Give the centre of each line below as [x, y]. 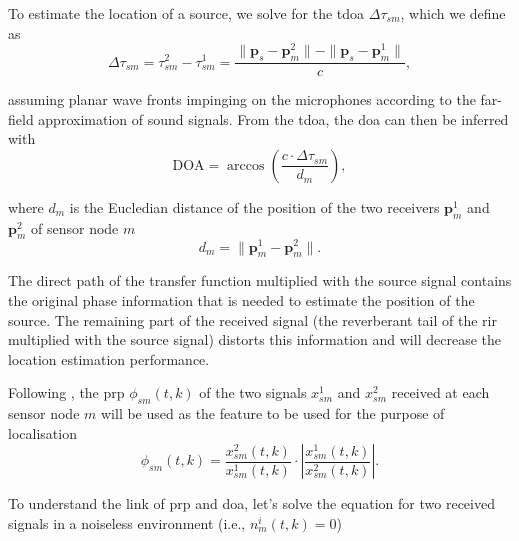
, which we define [453, 13]
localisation [42, 432]
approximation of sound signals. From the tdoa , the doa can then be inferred [273, 118]
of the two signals [253, 392]
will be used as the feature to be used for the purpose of [272, 413]
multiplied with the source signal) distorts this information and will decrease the [254, 339]
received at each [440, 392]
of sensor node [75, 227]
